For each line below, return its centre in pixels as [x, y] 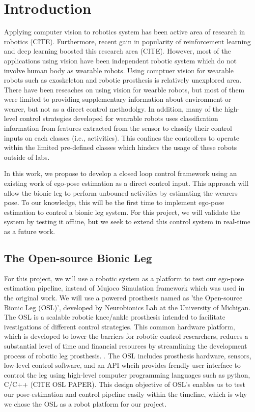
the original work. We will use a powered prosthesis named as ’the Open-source [123, 297]
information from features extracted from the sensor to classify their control [118, 128]
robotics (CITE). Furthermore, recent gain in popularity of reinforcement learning [127, 41]
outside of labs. [27, 157]
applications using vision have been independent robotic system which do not [120, 60]
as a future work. [29, 231]
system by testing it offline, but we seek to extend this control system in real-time [127, 221]
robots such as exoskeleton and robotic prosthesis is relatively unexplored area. [123, 80]
